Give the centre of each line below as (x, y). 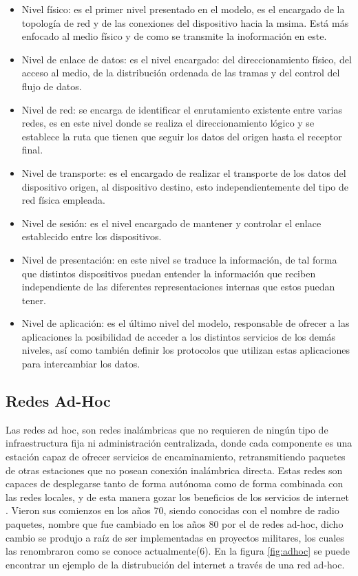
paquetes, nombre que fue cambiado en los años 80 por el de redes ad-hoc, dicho (175, 524)
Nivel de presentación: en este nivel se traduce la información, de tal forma (179, 259)
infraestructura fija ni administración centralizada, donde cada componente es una (179, 443)
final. (32, 150)
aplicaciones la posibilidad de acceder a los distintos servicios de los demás (179, 336)
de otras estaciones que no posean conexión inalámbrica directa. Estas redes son (174, 470)
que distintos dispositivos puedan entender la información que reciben (169, 273)
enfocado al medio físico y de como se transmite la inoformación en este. (174, 36)
